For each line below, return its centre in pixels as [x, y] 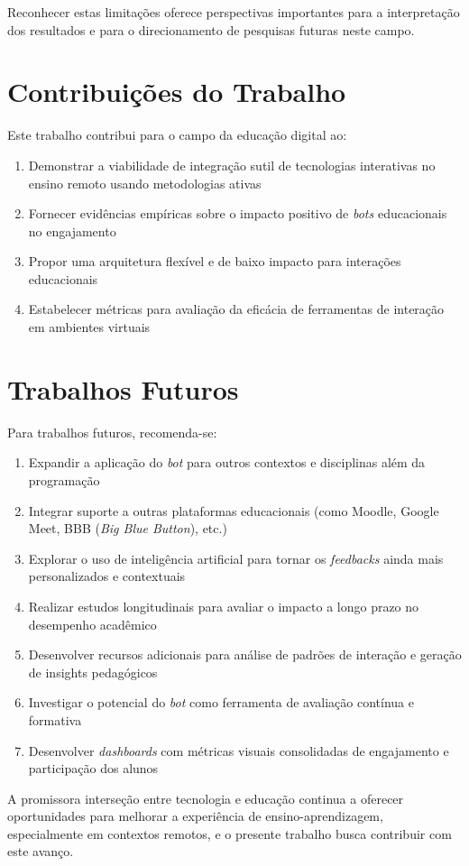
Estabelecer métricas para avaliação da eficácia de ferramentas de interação [236, 309]
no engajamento [72, 230]
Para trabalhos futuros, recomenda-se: [112, 432]
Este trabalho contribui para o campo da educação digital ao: [177, 135]
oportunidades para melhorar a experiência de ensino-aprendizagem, [195, 816]
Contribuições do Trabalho [177, 92]
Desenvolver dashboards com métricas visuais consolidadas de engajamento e [239, 750]
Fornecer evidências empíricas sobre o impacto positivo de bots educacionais [238, 213]
